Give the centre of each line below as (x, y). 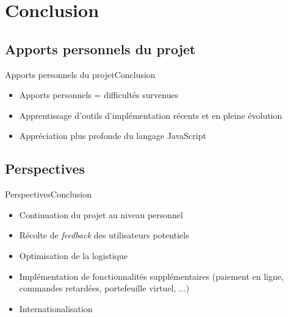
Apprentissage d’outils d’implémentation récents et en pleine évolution (151, 115)
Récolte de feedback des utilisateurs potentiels (104, 235)
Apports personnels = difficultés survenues (99, 95)
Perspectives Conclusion (49, 194)
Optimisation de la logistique (73, 255)
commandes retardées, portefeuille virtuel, (98, 288)
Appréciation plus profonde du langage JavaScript (113, 136)
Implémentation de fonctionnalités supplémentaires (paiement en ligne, (151, 276)
